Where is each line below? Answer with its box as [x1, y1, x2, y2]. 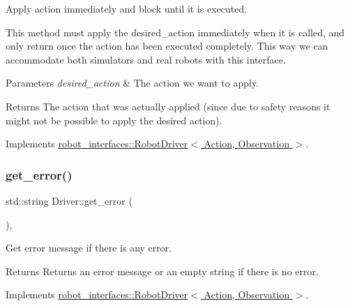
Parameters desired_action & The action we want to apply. [6, 75, 259, 90]
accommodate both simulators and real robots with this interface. [6, 52, 286, 66]
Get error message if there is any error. [6, 240, 172, 255]
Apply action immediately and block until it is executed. [6, 1, 248, 15]
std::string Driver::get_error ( [6, 193, 132, 207]
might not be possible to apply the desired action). [6, 112, 222, 127]
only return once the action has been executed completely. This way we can [6, 38, 328, 53]
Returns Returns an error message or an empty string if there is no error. [6, 263, 319, 278]
